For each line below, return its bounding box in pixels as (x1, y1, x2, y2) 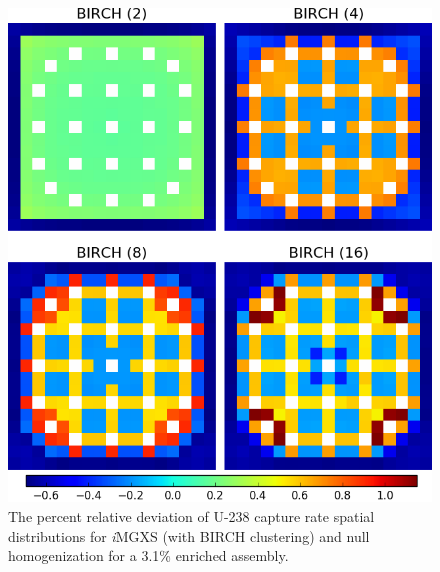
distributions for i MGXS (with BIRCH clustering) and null (8, 525, 370, 546)
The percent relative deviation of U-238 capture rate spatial (8, 505, 375, 526)
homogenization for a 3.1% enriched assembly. (8, 545, 289, 566)
